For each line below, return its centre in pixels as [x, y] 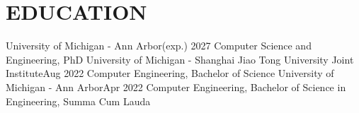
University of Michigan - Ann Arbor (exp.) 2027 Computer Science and [159, 46]
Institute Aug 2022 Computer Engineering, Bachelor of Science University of [170, 73]
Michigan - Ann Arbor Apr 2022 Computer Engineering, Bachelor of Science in [176, 87]
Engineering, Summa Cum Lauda [78, 101]
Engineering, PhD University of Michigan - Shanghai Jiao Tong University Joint [180, 59]
